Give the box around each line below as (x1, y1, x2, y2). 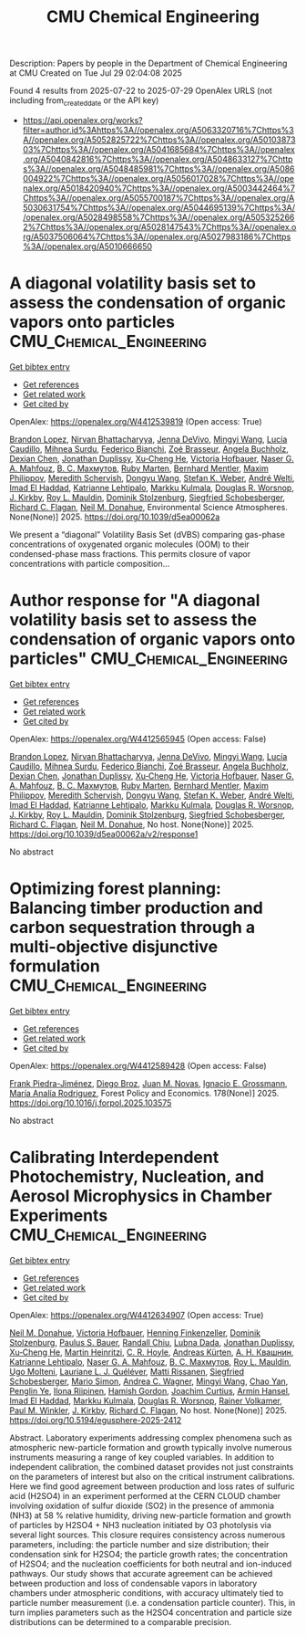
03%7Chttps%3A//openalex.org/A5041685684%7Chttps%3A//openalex (22, 143, 296, 154)
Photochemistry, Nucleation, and (9, 1166, 265, 1187)
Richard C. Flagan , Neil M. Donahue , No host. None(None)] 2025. (9, 819, 255, 830)
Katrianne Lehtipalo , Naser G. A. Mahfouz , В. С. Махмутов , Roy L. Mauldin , (9, 1356, 291, 1367)
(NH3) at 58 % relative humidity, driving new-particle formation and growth (9, 1509, 291, 1521)
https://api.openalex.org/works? (22, 114, 143, 125)
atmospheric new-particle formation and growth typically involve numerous (9, 1442, 292, 1452)
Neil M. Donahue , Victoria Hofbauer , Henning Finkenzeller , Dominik (9, 1327, 261, 1338)
